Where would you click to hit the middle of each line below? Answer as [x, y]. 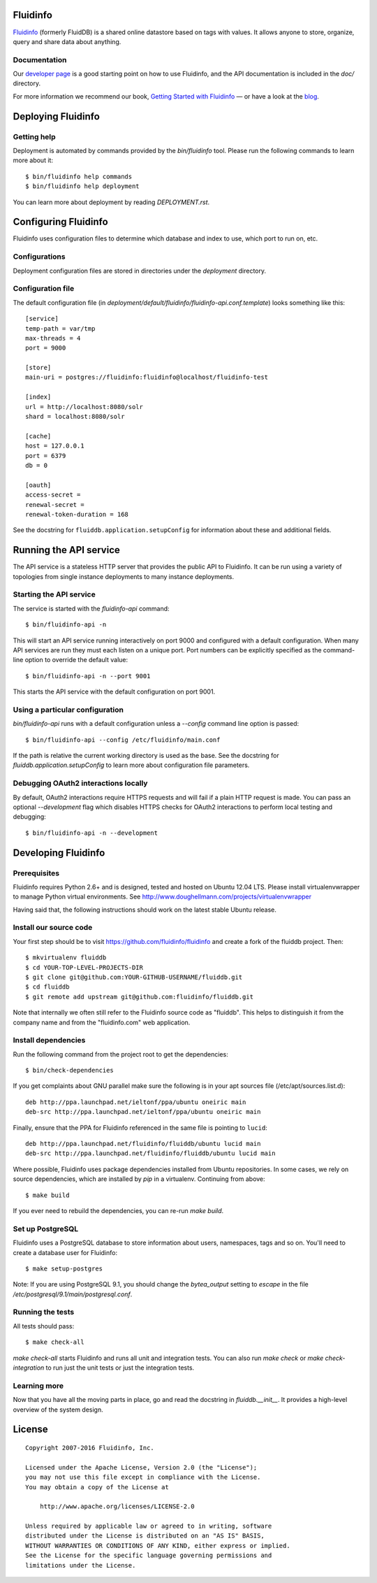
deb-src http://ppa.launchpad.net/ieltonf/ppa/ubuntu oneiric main [143, 1112]
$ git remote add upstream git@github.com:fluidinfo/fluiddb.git [140, 997]
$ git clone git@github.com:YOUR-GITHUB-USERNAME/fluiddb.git [134, 977]
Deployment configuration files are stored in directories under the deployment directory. [140, 271]
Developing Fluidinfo [59, 853]
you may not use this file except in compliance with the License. [143, 1477]
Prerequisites [36, 873]
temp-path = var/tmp [60, 328]
